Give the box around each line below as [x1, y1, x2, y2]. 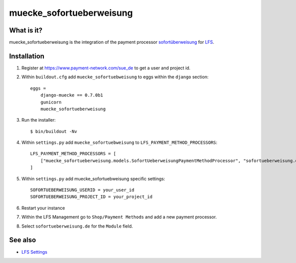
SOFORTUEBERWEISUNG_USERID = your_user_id [30, 187, 135, 193]
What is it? [9, 26, 43, 34]
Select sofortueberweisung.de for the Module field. [21, 223, 133, 229]
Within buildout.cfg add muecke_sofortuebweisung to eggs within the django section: [21, 74, 209, 80]
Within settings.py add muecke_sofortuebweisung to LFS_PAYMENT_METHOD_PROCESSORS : [21, 139, 218, 145]
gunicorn [40, 99, 62, 105]
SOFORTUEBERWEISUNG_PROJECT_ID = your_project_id [30, 194, 153, 199]
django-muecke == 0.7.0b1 [40, 93, 104, 98]
